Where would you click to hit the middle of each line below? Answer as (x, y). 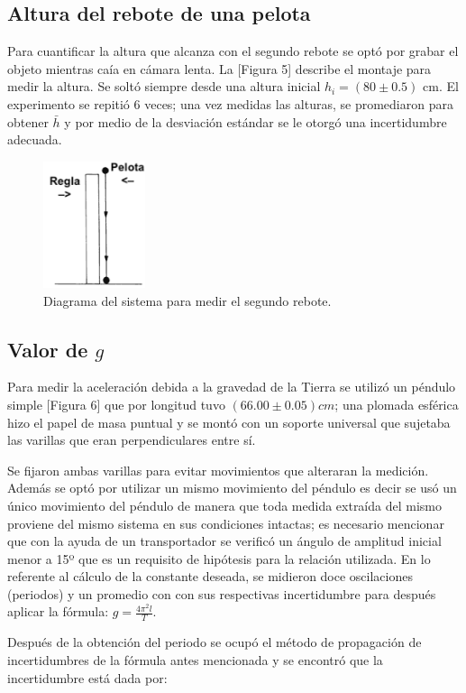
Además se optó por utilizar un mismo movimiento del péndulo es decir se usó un (232, 488)
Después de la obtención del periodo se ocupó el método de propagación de (215, 642)
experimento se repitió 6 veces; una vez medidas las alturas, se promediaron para (230, 103)
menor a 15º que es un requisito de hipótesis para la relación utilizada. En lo (219, 558)
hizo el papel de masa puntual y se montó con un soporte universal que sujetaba (229, 422)
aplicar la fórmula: (58, 611)
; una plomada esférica (397, 404)
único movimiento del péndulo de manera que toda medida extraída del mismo (224, 505)
